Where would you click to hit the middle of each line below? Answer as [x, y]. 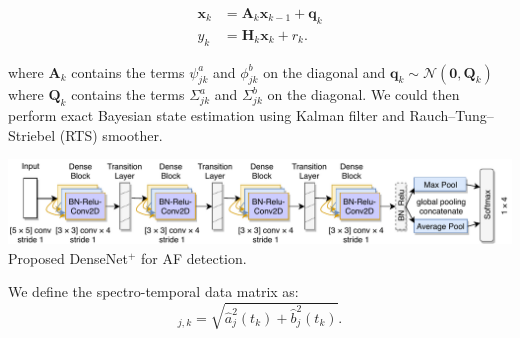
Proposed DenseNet [68, 257]
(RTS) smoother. [111, 134]
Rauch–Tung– [451, 115]
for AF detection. [194, 257]
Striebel [32, 134]
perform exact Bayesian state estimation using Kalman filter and [206, 115]
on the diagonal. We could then [363, 94]
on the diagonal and [324, 71]
